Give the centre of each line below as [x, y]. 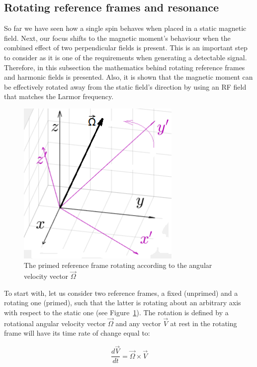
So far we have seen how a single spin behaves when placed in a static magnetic [125, 28]
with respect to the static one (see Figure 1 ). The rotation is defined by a [116, 312]
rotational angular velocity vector [55, 323]
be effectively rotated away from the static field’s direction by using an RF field [125, 86]
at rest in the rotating [204, 323]
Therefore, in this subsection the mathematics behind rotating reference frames [125, 67]
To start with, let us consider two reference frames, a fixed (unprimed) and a [121, 293]
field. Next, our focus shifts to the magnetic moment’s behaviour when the [117, 38]
